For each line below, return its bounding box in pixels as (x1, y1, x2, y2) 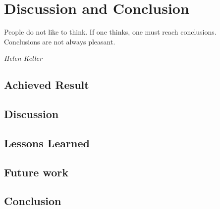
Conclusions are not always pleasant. (4, 36, 115, 46)
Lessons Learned (4, 135, 90, 150)
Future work (4, 164, 69, 179)
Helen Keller (4, 53, 42, 63)
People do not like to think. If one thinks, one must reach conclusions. (4, 27, 217, 37)
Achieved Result (4, 77, 89, 92)
